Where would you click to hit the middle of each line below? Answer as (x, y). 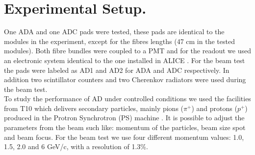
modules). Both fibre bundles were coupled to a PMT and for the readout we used (127, 51)
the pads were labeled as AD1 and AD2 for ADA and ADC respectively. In (117, 70)
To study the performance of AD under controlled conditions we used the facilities (127, 99)
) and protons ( (214, 108)
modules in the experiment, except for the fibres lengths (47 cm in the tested (119, 41)
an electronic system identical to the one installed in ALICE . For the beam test (125, 60)
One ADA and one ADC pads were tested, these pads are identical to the (114, 32)
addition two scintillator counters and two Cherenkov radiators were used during (125, 79)
